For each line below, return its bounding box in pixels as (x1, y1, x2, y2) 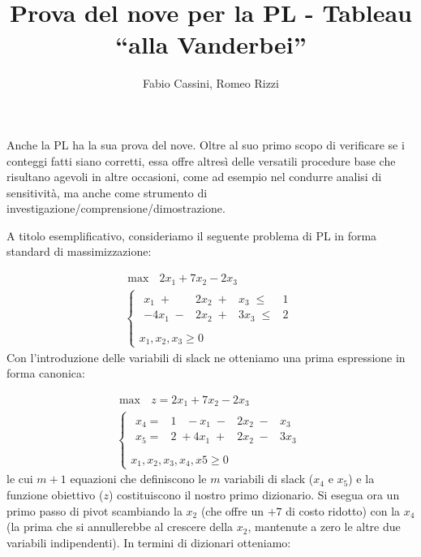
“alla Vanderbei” (115, 28, 307, 61)
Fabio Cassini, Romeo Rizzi (143, 75, 279, 92)
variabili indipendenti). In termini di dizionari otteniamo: (6, 533, 291, 551)
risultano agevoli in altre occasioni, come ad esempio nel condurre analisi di (6, 168, 382, 185)
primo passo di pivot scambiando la (6, 502, 183, 519)
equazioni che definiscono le (70, 470, 207, 487)
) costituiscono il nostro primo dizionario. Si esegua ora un (108, 486, 400, 503)
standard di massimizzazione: (6, 243, 152, 260)
